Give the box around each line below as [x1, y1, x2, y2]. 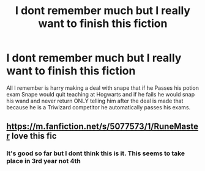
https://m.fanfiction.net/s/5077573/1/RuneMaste [6, 122, 199, 132]
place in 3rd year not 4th [6, 157, 81, 166]
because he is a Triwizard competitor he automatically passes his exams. [6, 103, 191, 111]
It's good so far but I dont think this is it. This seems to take [6, 149, 185, 158]
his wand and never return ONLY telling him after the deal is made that [6, 97, 184, 104]
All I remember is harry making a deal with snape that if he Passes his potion [6, 84, 199, 92]
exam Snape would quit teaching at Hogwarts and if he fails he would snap [6, 90, 195, 98]
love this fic [11, 131, 57, 141]
